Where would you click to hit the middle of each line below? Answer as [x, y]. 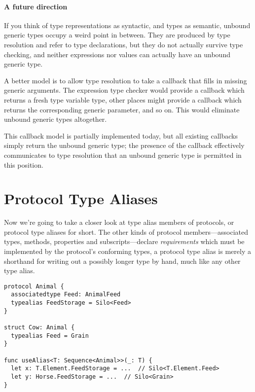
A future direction [36, 6]
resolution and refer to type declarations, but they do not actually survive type [124, 44]
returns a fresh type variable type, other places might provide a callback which [123, 99]
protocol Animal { [34, 286]
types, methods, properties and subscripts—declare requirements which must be [124, 241]
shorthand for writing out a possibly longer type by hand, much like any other [122, 261]
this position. [24, 164]
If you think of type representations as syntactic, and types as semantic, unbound [127, 25]
